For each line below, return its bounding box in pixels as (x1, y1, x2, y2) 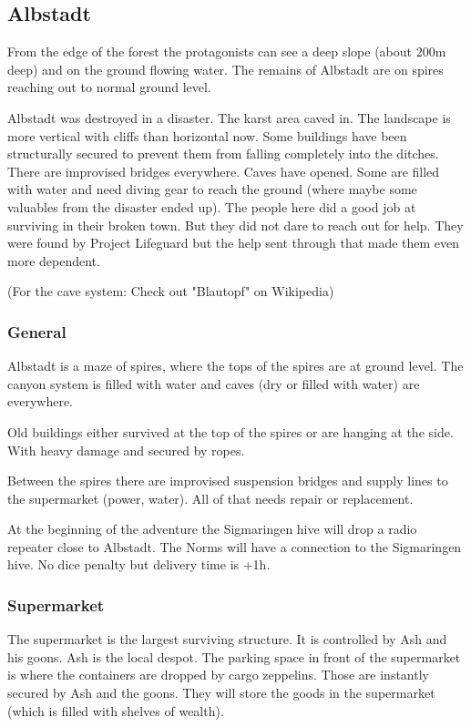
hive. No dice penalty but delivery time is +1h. (7, 555, 271, 574)
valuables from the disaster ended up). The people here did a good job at (7, 197, 416, 216)
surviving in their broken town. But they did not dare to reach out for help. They (7, 215, 464, 234)
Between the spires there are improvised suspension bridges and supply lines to (7, 471, 448, 490)
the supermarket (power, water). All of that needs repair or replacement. (7, 488, 414, 507)
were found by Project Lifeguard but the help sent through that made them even (7, 233, 460, 252)
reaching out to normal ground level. (7, 77, 211, 97)
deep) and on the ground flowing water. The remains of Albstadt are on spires (7, 59, 444, 78)
